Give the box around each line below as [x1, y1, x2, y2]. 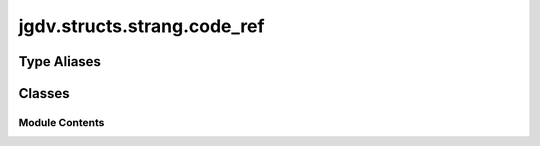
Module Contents [18, 115, 105, 129]
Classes [18, 85, 70, 102]
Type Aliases [18, 53, 102, 70]
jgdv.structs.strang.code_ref [18, 15, 265, 37]
